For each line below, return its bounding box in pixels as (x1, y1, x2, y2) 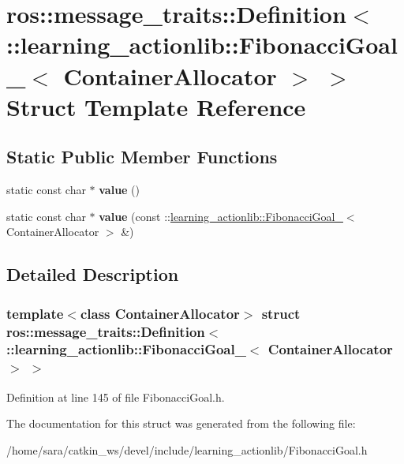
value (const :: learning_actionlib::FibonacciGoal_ (99, 208, 343, 224)
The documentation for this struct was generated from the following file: (6, 415, 356, 432)
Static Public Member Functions (6, 144, 278, 169)
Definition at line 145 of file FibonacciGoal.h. (6, 388, 225, 405)
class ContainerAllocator (80, 303, 240, 323)
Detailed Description (6, 262, 179, 286)
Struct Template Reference (6, 90, 306, 122)
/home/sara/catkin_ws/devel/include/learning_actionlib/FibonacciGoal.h (6, 441, 368, 458)
